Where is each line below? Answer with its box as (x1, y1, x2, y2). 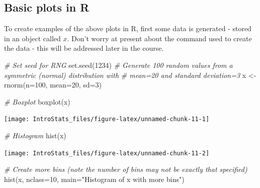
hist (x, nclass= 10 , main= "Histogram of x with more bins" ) (4, 173, 185, 184)
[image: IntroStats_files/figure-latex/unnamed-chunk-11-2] (4, 149, 210, 157)
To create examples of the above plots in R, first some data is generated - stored (4, 23, 251, 34)
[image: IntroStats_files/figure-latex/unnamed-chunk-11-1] (4, 116, 210, 123)
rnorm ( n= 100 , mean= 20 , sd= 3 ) (4, 79, 102, 90)
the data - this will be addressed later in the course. (4, 43, 164, 53)
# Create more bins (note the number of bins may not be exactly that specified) (4, 164, 247, 174)
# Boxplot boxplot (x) (4, 96, 70, 107)
